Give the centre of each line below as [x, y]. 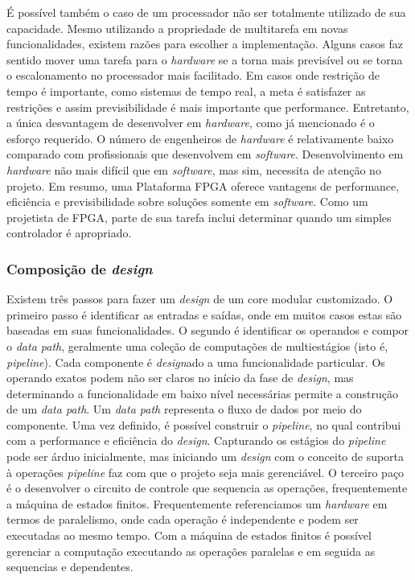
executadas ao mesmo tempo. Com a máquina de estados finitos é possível [189, 535]
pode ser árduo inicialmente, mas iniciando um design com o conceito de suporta [205, 457]
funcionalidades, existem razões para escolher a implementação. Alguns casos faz [205, 44]
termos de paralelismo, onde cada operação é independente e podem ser [183, 519]
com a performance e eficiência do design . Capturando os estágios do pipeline [196, 440]
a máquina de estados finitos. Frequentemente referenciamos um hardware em [197, 503]
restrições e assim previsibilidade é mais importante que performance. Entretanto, [208, 107]
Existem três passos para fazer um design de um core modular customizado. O [200, 299]
